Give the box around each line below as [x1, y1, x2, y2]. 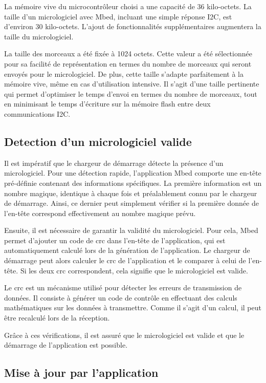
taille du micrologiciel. [4, 31, 74, 41]
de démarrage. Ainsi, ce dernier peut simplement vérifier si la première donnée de [4, 198, 259, 208]
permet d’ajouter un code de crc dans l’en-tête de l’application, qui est [4, 235, 226, 245]
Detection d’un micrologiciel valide [4, 133, 192, 149]
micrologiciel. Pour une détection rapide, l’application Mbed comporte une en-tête [4, 167, 261, 178]
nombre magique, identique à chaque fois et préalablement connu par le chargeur [4, 187, 257, 198]
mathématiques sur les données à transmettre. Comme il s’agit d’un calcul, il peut [4, 302, 261, 313]
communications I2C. [4, 108, 71, 119]
